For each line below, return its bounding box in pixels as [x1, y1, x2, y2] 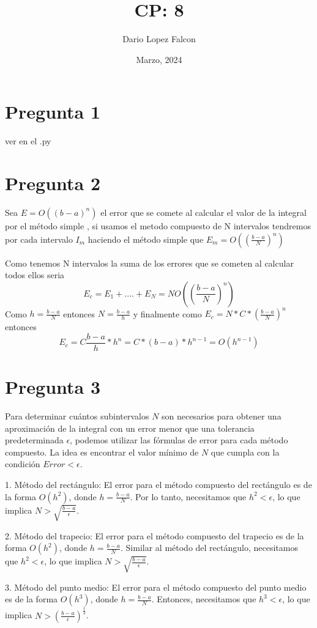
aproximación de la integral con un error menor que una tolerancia [5, 421, 255, 434]
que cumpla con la [211, 445, 280, 458]
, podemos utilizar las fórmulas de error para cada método [70, 434, 288, 446]
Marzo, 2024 [136, 53, 182, 65]
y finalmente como [133, 307, 202, 320]
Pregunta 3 [5, 374, 101, 399]
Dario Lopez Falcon [122, 32, 196, 45]
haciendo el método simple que [88, 232, 204, 245]
